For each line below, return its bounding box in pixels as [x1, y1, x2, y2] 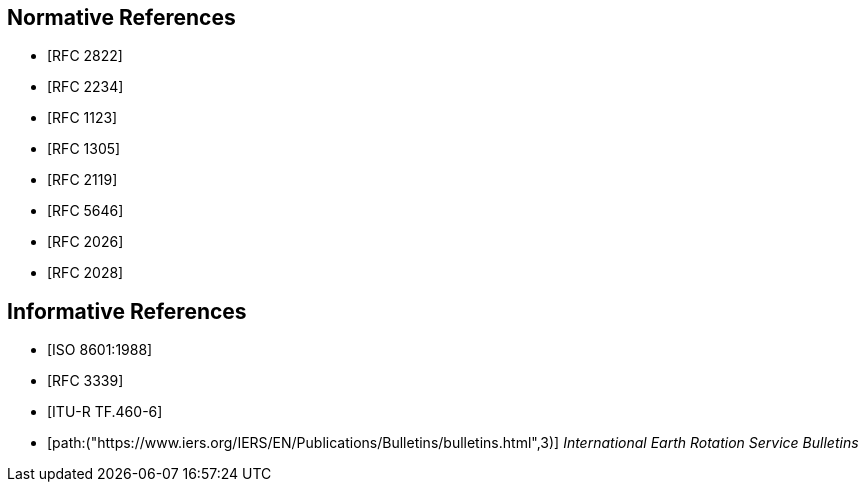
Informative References [7, 298, 247, 324]
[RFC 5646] [47, 202, 124, 220]
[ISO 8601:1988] [47, 341, 153, 359]
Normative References [7, 5, 236, 30]
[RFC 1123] [47, 109, 118, 127]
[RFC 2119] [47, 171, 118, 189]
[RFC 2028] [47, 264, 124, 282]
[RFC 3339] [47, 372, 124, 390]
